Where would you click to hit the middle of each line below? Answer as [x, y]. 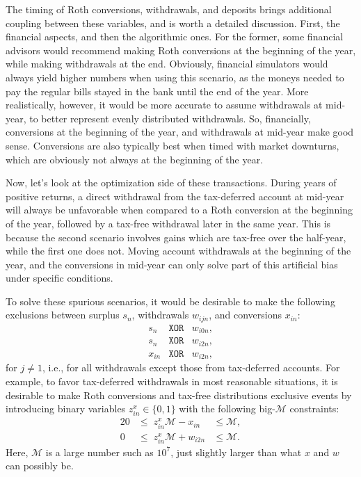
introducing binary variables [66, 409]
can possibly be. [40, 466]
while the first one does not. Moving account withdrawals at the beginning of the [178, 251]
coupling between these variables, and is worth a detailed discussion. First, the [173, 23]
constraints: [314, 409]
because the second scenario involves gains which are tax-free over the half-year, [176, 237]
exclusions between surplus [63, 315]
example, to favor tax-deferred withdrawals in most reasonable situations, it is [172, 381]
